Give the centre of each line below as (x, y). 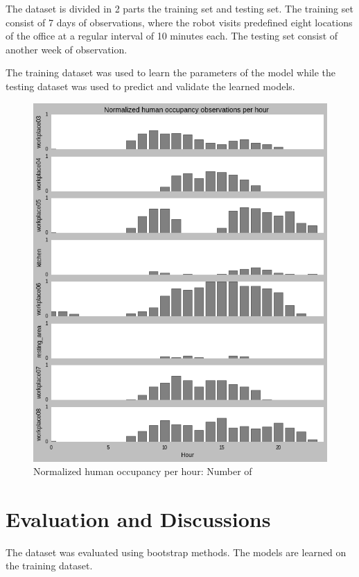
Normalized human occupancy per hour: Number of (143, 471)
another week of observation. (67, 49)
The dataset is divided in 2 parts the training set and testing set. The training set (179, 8)
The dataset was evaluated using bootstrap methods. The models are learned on (176, 552)
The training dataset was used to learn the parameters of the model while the (171, 72)
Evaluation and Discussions (138, 518)
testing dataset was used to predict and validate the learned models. (150, 86)
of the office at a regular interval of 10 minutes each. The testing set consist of (172, 36)
